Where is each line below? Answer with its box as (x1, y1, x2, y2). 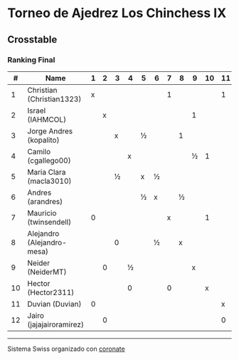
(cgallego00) (27, 155, 71, 165)
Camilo (27, 146, 51, 156)
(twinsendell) (27, 217, 72, 227)
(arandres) (27, 196, 63, 206)
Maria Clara (27, 167, 66, 177)
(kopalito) (27, 135, 60, 145)
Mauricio (27, 208, 57, 218)
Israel (27, 106, 46, 115)
